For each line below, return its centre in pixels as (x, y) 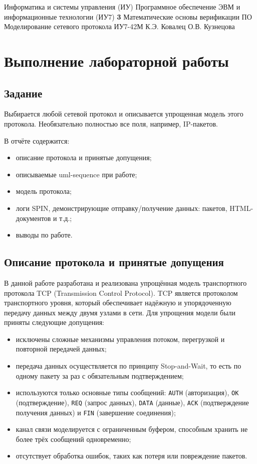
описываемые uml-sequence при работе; (76, 174)
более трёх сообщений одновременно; (73, 439)
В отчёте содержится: (37, 140)
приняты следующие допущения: (54, 322)
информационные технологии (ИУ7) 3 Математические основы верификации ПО (128, 16)
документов (33, 218)
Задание (23, 93)
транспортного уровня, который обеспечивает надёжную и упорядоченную (118, 303)
